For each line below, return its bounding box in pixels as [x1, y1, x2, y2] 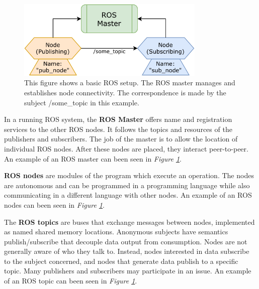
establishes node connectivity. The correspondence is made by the [24, 87, 226, 97]
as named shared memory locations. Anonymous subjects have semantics [4, 226, 228, 237]
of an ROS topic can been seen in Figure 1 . [4, 275, 137, 286]
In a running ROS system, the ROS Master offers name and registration [4, 114, 232, 124]
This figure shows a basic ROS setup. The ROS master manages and [24, 77, 235, 88]
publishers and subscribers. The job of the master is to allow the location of [4, 133, 238, 144]
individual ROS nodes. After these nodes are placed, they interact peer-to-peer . [4, 143, 248, 154]
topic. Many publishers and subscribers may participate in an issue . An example [4, 265, 251, 276]
